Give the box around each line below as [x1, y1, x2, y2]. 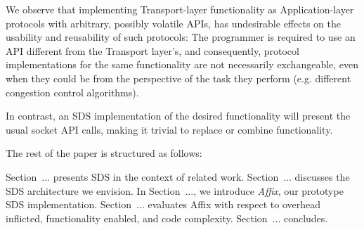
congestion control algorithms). [6, 84, 139, 99]
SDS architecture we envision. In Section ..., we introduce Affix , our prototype [6, 183, 344, 198]
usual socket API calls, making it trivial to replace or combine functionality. [6, 122, 333, 136]
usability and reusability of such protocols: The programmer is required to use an [6, 30, 356, 44]
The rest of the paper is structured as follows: [6, 146, 202, 160]
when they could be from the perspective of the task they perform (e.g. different [6, 70, 351, 85]
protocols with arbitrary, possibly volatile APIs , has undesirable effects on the [6, 15, 341, 30]
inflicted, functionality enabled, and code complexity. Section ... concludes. [6, 210, 328, 225]
